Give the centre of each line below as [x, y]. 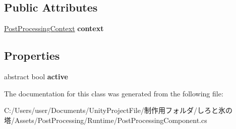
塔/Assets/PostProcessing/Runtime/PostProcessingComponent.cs [106, 120]
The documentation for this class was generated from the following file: [114, 93]
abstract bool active [36, 76]
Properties [32, 55]
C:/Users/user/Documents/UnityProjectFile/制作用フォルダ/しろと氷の [118, 110]
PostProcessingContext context [54, 28]
